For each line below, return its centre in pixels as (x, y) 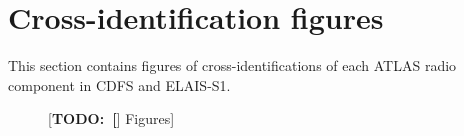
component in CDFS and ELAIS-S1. (119, 84)
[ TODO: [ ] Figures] (111, 118)
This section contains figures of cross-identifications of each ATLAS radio (232, 65)
